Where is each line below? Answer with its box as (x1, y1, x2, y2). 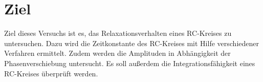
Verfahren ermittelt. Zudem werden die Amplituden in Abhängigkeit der (4, 48, 231, 58)
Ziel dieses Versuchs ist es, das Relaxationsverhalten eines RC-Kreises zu (4, 28, 232, 38)
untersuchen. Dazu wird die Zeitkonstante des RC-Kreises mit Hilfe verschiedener (4, 37, 259, 48)
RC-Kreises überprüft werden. (4, 68, 98, 78)
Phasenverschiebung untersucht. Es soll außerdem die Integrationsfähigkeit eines (4, 57, 255, 68)
